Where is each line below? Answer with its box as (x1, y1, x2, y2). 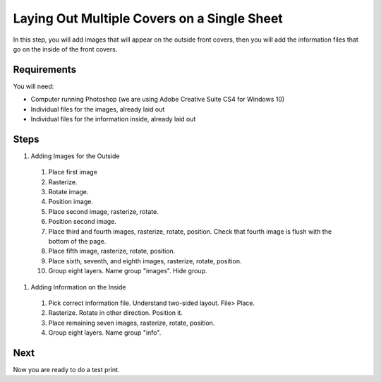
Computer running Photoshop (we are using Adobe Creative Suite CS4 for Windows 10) (30, 95, 285, 104)
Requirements (13, 64, 77, 76)
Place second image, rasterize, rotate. (48, 207, 159, 215)
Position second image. (48, 217, 116, 226)
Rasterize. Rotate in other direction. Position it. (48, 309, 183, 317)
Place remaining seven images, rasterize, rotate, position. (48, 318, 215, 327)
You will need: (13, 82, 54, 90)
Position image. (48, 198, 93, 206)
